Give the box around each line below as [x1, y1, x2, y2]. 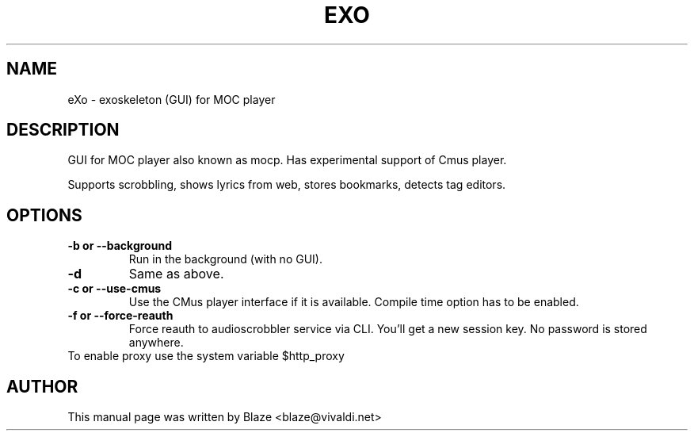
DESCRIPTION [6, 120, 120, 140]
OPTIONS [6, 205, 82, 225]
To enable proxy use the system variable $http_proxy [67, 349, 345, 363]
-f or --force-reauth [67, 309, 173, 323]
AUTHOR [6, 376, 78, 397]
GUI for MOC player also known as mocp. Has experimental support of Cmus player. [67, 153, 507, 167]
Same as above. [128, 266, 224, 282]
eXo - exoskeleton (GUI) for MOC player [67, 92, 276, 106]
